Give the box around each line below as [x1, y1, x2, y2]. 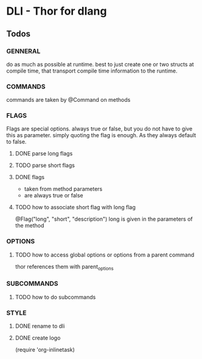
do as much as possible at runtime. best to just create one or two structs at [6, 60, 194, 68]
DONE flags [15, 174, 44, 181]
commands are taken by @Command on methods [6, 96, 131, 104]
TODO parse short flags [15, 162, 75, 169]
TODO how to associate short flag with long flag [15, 204, 136, 211]
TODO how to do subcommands [15, 293, 96, 300]
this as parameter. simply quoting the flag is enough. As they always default [6, 132, 197, 139]
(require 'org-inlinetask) [15, 346, 75, 354]
